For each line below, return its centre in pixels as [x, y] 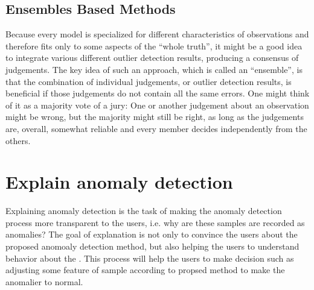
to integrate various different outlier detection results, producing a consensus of [152, 58]
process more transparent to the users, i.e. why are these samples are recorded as [155, 222]
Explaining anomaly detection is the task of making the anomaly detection [144, 211]
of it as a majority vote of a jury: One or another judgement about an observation [157, 105]
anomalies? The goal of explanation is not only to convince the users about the [152, 234]
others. [18, 140]
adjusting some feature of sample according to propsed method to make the [145, 270]
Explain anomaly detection [119, 182]
